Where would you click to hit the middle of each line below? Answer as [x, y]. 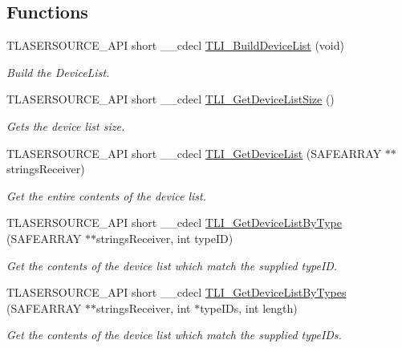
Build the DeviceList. [58, 72]
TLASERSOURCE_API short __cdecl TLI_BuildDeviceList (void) [175, 45]
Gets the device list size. [66, 125]
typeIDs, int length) [249, 308]
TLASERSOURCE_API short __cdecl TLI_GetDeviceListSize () [171, 99]
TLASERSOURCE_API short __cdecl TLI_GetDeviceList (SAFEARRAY [194, 153]
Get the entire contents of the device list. [106, 195]
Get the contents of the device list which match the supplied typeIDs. [174, 335]
